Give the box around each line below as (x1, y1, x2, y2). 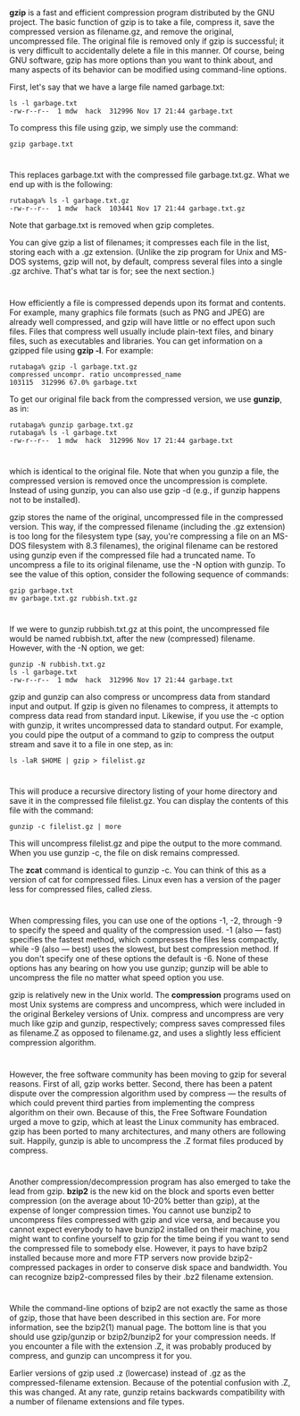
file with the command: (9, 805, 94, 816)
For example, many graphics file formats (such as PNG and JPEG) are (9, 307, 265, 318)
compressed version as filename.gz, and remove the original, (9, 26, 235, 38)
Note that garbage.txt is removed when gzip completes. (9, 220, 214, 231)
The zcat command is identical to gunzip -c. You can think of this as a (9, 865, 267, 875)
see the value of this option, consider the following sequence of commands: (9, 568, 289, 579)
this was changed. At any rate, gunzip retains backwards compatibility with (9, 1386, 286, 1397)
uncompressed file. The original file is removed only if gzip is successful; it (9, 36, 285, 47)
